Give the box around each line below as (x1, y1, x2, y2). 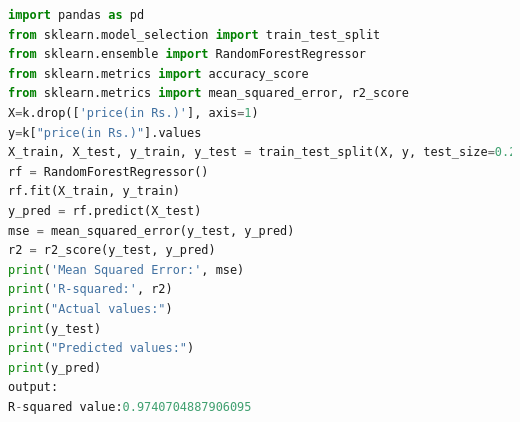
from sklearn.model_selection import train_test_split (8, 27, 381, 42)
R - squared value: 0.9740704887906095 (8, 399, 252, 414)
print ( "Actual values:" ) (8, 301, 173, 316)
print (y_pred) (8, 360, 102, 375)
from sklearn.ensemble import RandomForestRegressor (8, 47, 366, 62)
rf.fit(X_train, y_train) (8, 184, 180, 199)
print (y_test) (8, 321, 102, 336)
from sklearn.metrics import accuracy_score (8, 66, 309, 81)
